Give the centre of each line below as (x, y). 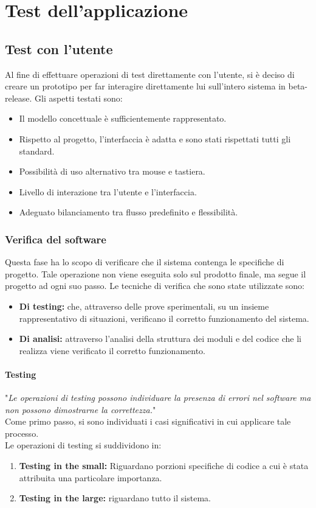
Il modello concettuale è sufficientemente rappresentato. (123, 118)
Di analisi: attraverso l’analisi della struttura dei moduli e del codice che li (160, 339)
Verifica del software (56, 239)
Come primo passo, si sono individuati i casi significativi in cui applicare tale (148, 421)
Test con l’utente (59, 48)
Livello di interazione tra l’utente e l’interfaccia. (108, 191)
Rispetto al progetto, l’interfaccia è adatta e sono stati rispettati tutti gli (155, 138)
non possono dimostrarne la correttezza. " (81, 409)
